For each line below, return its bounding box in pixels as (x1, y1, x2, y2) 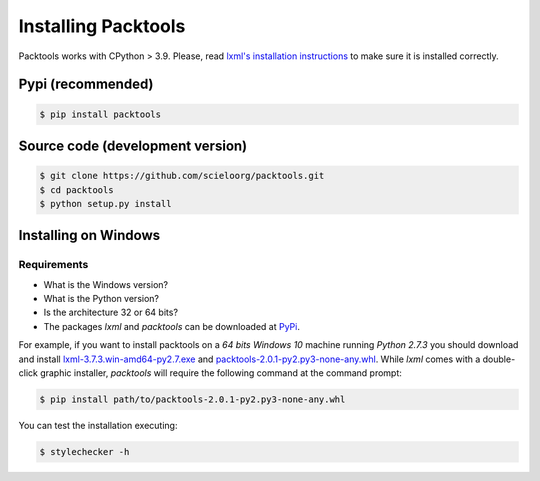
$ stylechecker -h (39, 446, 130, 457)
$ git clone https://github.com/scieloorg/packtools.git (39, 170, 325, 182)
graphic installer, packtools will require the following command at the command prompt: (40, 367, 402, 379)
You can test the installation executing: (18, 419, 178, 431)
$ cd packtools (39, 184, 114, 195)
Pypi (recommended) (18, 76, 154, 93)
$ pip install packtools (39, 108, 162, 120)
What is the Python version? (43, 293, 160, 305)
